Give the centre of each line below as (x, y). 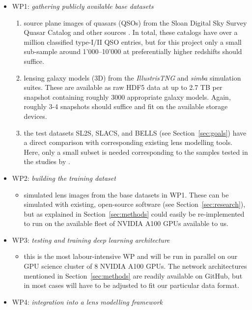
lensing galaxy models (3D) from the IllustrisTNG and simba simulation (132, 77)
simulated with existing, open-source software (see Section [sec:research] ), (135, 204)
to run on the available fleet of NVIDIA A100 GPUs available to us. (126, 223)
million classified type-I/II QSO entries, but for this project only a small (133, 42)
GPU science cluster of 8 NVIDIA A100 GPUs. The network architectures (135, 266)
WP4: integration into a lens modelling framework (87, 301)
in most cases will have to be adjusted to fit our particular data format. (131, 285)
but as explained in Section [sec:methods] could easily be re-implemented (134, 213)
